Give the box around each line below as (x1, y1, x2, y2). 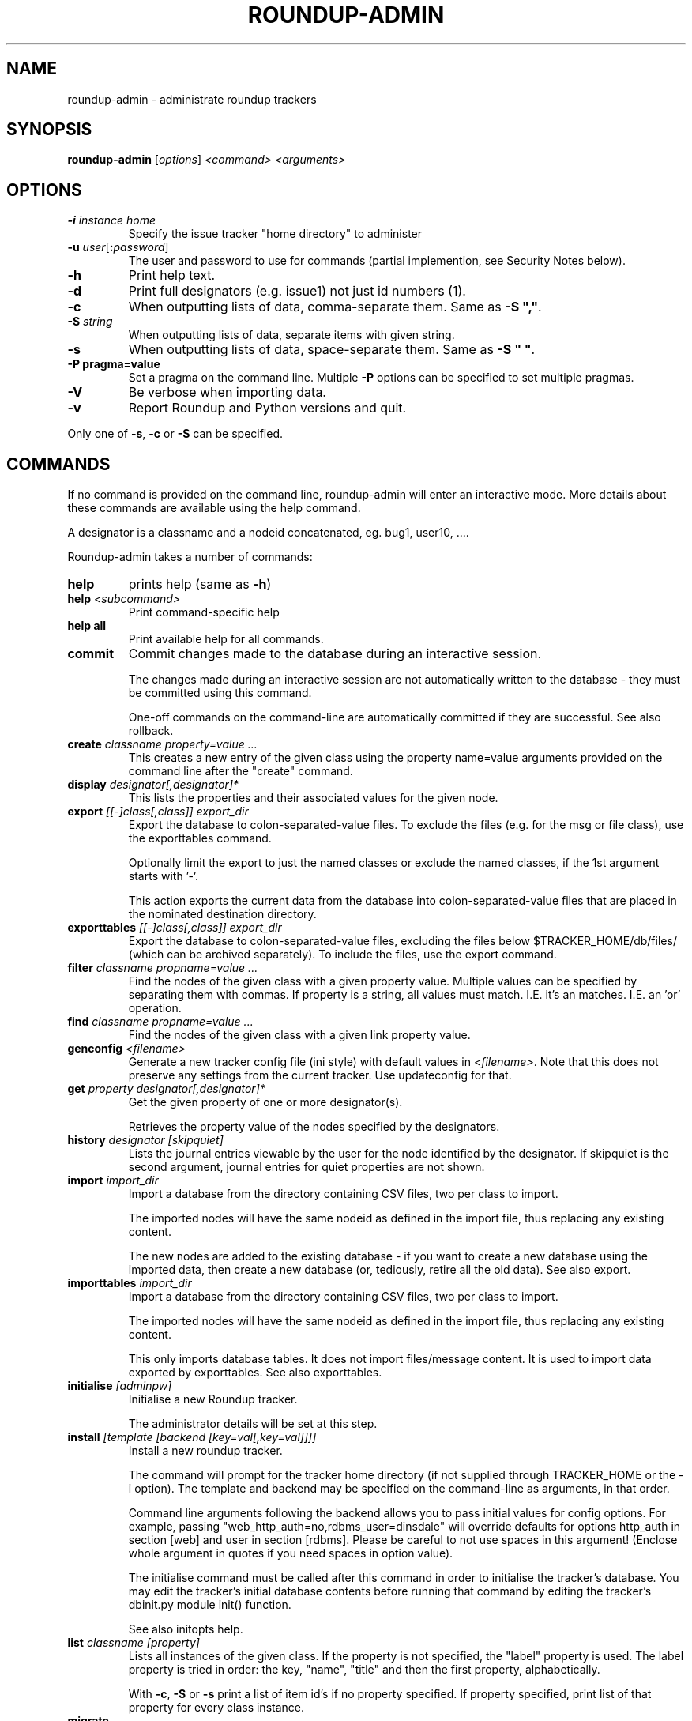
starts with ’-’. (128, 869, 199, 883)
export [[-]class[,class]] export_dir (67, 804, 249, 819)
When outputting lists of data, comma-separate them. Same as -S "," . (128, 299, 542, 315)
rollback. (128, 724, 174, 738)
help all (67, 619, 107, 633)
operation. (128, 1001, 182, 1015)
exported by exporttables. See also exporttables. (128, 1365, 382, 1380)
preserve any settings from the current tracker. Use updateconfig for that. (128, 1068, 512, 1083)
